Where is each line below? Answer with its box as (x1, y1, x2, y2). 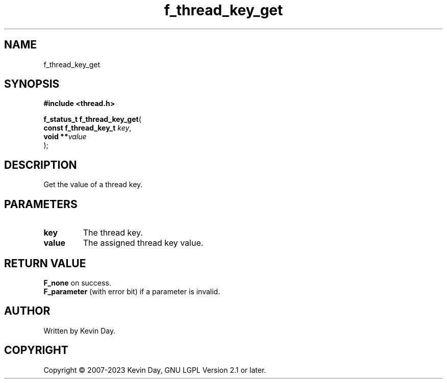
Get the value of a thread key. (43, 180, 143, 189)
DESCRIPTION (4, 158, 77, 171)
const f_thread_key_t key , (43, 123, 132, 133)
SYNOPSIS (4, 78, 60, 91)
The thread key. (83, 227, 143, 238)
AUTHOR (4, 304, 51, 318)
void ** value (43, 132, 87, 141)
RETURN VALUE (4, 257, 86, 270)
